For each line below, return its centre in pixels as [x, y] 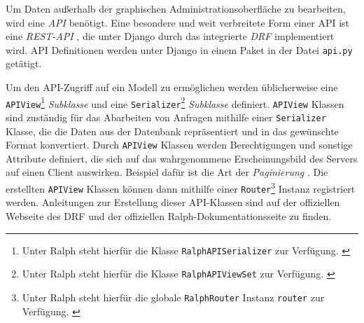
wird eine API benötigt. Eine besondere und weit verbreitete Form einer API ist [178, 22]
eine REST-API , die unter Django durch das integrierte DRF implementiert [170, 36]
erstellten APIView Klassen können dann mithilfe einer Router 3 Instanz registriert [181, 187]
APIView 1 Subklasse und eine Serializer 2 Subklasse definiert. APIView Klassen [175, 102]
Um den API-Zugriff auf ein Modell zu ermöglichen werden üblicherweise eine [172, 87]
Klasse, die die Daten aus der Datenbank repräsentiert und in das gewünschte [172, 131]
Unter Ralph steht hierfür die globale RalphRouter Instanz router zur [173, 297]
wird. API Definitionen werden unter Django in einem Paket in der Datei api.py [179, 49]
